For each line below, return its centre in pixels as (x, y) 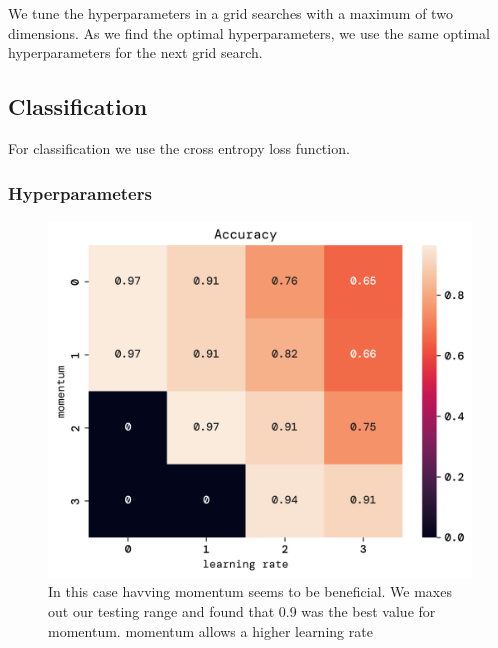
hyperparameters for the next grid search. (135, 52)
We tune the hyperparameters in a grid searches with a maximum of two (230, 13)
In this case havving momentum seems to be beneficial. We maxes (250, 591)
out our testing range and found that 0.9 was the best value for (242, 610)
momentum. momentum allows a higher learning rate (210, 630)
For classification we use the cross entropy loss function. (179, 147)
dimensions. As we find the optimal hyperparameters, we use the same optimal (249, 32)
